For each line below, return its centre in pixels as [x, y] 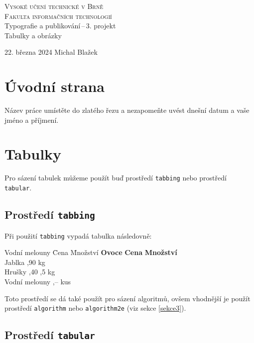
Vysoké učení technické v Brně [54, 6]
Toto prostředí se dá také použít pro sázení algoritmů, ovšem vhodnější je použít [127, 298]
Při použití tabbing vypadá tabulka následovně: [78, 235]
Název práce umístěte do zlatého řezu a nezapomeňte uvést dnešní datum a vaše [127, 110]
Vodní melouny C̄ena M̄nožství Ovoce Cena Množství [91, 252]
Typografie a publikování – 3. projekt [60, 26]
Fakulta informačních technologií [58, 16]
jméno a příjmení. [32, 120]
